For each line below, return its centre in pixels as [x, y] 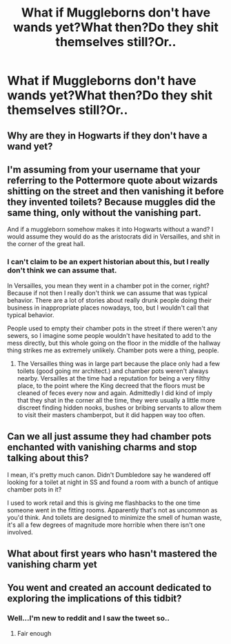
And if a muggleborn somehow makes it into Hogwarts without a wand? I [110, 230]
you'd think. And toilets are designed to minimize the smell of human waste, [114, 517]
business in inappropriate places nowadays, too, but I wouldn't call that [108, 308]
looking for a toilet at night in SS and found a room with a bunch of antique [113, 482]
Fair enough [34, 633]
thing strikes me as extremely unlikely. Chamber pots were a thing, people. [113, 350]
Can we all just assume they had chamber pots [109, 437]
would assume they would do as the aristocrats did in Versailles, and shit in [114, 237]
